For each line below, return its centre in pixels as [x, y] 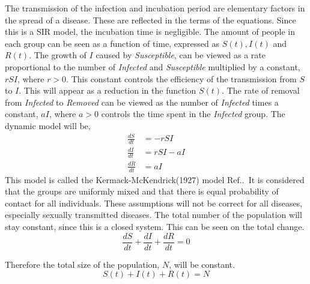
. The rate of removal [261, 90]
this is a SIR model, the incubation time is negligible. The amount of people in [150, 32]
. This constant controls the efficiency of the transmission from [181, 78]
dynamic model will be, [48, 125]
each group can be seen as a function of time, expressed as [112, 43]
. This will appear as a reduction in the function [108, 90]
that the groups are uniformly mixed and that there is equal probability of [142, 191]
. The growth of [58, 55]
